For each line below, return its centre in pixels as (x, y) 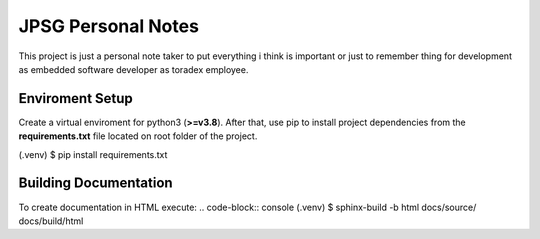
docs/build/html (51, 221)
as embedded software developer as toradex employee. (133, 69)
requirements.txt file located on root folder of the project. (138, 136)
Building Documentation (96, 183)
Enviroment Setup (76, 98)
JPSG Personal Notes (109, 26)
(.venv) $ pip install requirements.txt (93, 154)
